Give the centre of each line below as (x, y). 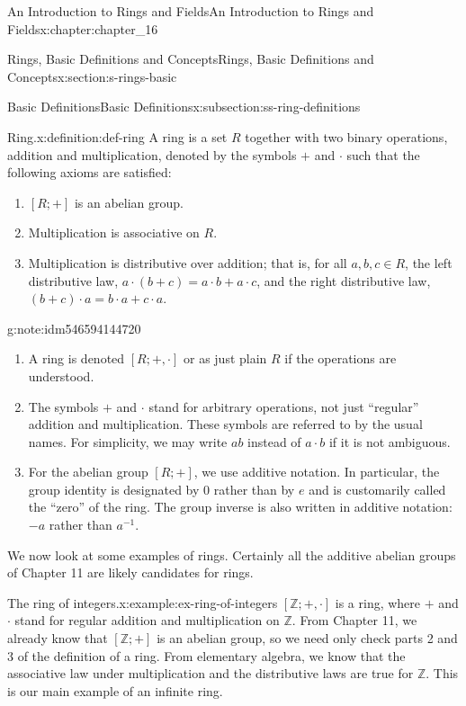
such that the (383, 154)
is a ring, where (378, 602)
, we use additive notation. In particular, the (317, 472)
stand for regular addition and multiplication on (147, 620)
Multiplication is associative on (114, 232)
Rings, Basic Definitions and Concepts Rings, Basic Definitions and (191, 59)
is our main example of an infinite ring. (115, 690)
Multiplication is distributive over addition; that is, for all (188, 262)
